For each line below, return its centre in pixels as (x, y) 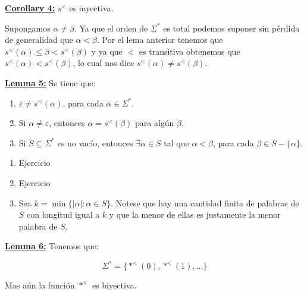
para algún (154, 123)
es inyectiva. (91, 8)
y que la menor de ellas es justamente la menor (195, 214)
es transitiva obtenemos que (189, 51)
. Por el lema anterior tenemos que (160, 40)
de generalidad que (39, 40)
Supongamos (28, 28)
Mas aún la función (40, 285)
